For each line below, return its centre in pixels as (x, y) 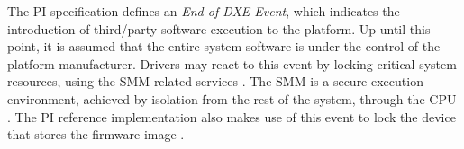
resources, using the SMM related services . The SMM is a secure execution (215, 81)
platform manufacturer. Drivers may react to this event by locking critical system (232, 63)
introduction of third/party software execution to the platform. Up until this (219, 28)
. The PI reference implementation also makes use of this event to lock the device (232, 116)
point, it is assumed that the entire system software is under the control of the (224, 46)
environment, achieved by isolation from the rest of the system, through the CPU (232, 98)
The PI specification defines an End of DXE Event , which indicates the (204, 11)
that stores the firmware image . (96, 134)
